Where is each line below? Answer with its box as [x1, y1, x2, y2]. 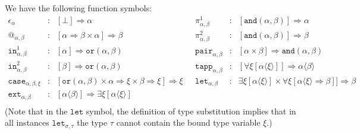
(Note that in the [5, 104, 68, 117]
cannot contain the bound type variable [116, 116, 260, 129]
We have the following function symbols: [5, 2, 152, 14]
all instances [5, 116, 49, 129]
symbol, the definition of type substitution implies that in [86, 104, 296, 117]
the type [77, 116, 108, 129]
